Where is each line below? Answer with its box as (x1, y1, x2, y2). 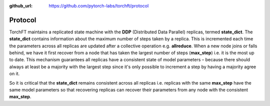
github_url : (9, 3, 32, 8)
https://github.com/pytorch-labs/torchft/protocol (48, 3, 149, 8)
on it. (9, 71, 20, 77)
